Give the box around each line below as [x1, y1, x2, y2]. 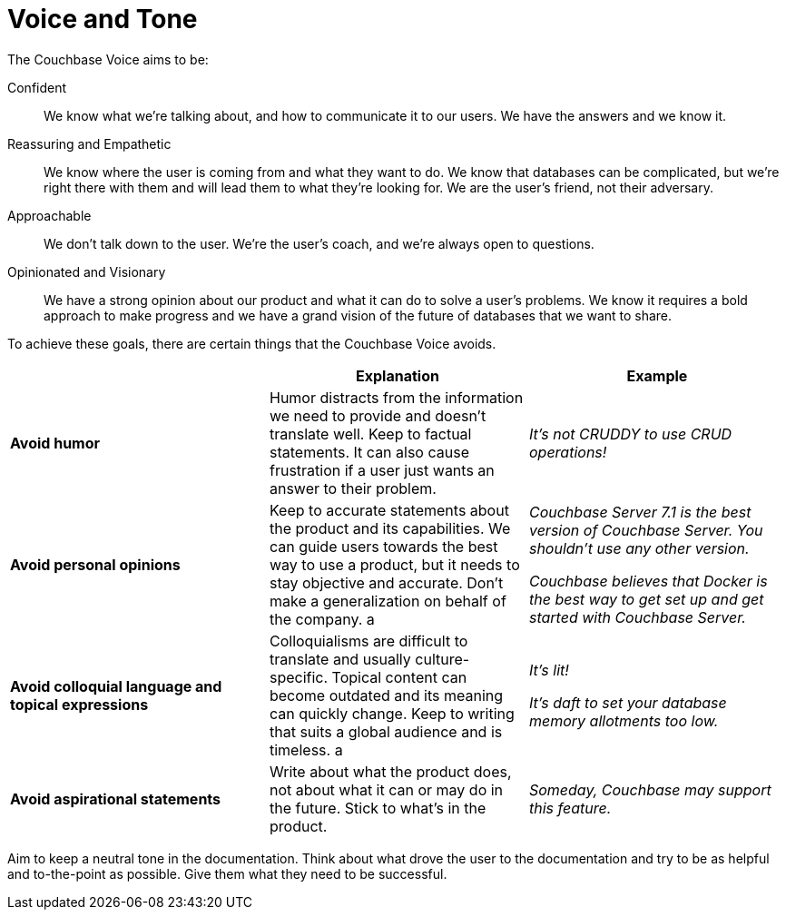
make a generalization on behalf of [269, 591, 506, 610]
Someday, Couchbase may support [528, 780, 771, 799]
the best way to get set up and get [528, 589, 764, 608]
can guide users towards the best [269, 537, 498, 556]
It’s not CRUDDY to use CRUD [528, 424, 732, 443]
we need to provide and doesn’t [269, 406, 486, 425]
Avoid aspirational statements [10, 789, 221, 808]
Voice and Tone [7, 4, 198, 35]
